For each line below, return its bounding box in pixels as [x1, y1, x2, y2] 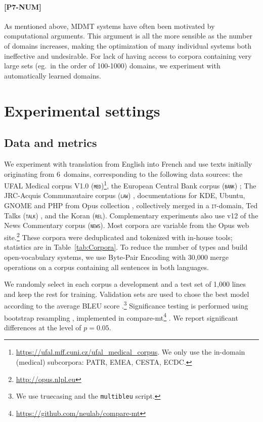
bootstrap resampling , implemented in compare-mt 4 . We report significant [4, 311, 238, 323]
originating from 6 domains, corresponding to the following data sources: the [4, 168, 243, 179]
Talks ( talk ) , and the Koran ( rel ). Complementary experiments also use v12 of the [4, 210, 258, 220]
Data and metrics [4, 135, 97, 150]
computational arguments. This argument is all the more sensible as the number [4, 30, 252, 41]
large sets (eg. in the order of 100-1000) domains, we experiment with [4, 60, 221, 71]
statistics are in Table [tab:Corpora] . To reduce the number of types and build [4, 242, 248, 252]
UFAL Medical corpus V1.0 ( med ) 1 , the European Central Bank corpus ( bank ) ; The [4, 179, 256, 190]
